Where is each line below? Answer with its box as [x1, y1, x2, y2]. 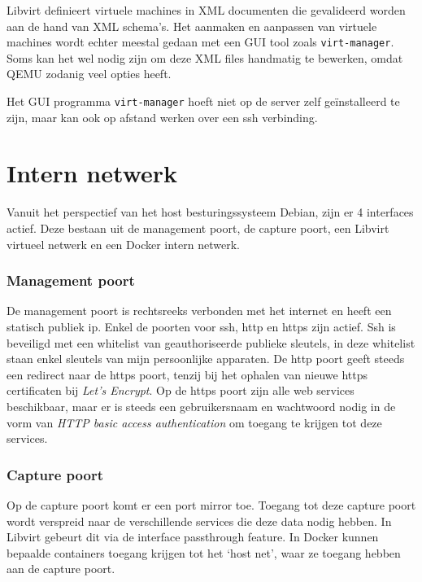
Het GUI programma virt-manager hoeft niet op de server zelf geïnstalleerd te [7, 93, 400, 110]
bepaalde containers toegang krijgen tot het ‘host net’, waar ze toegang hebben [7, 544, 401, 561]
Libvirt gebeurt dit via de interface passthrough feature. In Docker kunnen [7, 528, 379, 545]
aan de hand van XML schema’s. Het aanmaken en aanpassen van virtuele [7, 17, 377, 34]
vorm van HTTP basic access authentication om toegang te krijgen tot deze [7, 414, 382, 431]
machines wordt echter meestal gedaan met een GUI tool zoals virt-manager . [7, 33, 394, 50]
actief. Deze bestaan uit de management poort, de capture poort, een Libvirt [7, 220, 389, 236]
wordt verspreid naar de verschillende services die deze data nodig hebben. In [7, 512, 392, 529]
